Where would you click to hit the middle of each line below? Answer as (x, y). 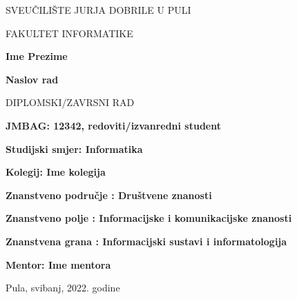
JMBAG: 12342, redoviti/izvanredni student (114, 125)
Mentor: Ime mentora (58, 264)
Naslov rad (32, 79)
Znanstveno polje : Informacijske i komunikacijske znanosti (149, 218)
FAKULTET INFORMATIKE (69, 33)
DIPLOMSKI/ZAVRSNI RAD (70, 102)
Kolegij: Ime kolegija (56, 172)
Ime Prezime (37, 56)
